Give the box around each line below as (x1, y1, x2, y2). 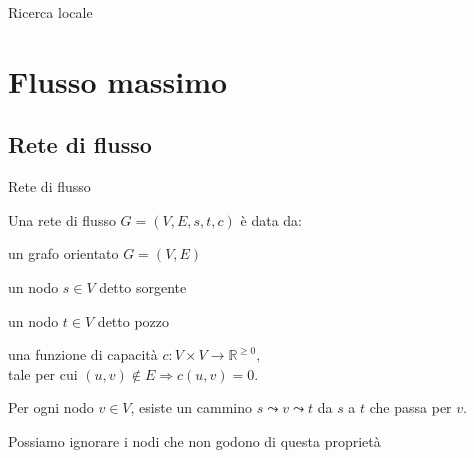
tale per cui (8, 363, 78, 384)
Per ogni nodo (8, 397, 94, 418)
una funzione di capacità (8, 344, 158, 365)
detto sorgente (99, 276, 187, 297)
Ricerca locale (8, 2, 93, 22)
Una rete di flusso (8, 209, 116, 230)
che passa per (369, 397, 452, 418)
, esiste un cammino (130, 397, 252, 418)
